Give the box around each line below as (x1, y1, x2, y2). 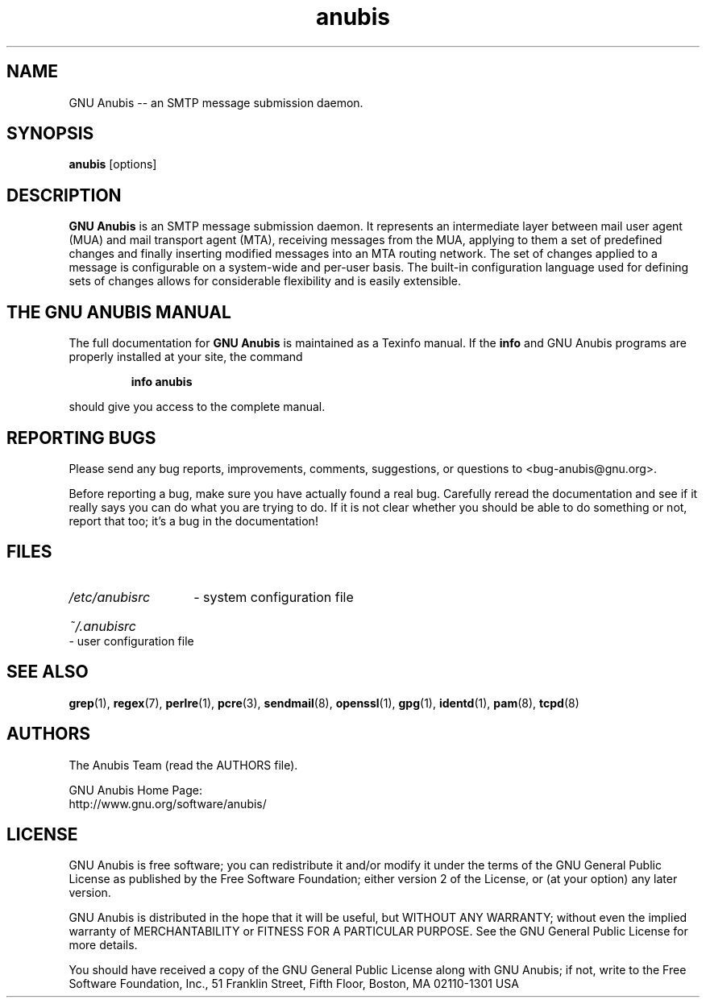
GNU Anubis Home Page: (69, 782, 202, 797)
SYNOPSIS (6, 123, 94, 144)
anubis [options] (69, 157, 157, 172)
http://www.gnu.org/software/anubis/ (69, 796, 267, 811)
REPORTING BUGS (6, 427, 156, 448)
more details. (69, 938, 138, 952)
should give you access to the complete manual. (69, 400, 326, 414)
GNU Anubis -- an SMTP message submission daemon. (69, 95, 363, 110)
